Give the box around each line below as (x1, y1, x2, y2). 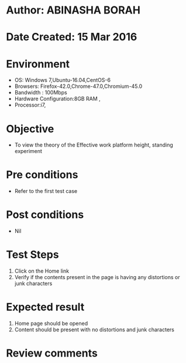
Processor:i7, (14, 101, 46, 108)
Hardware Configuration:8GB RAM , (14, 95, 101, 103)
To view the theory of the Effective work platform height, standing (14, 141, 174, 148)
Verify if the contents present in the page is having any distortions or (14, 274, 180, 281)
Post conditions (6, 208, 84, 222)
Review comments (6, 347, 98, 360)
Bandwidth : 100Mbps (14, 89, 67, 96)
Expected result (6, 300, 85, 314)
